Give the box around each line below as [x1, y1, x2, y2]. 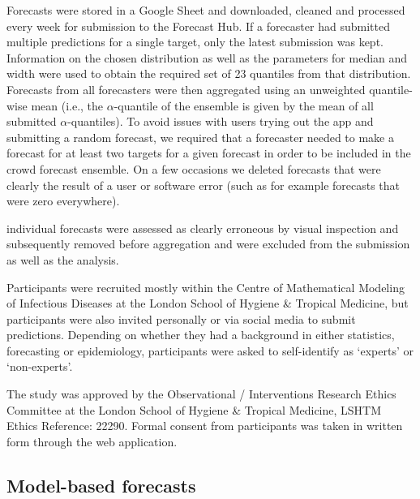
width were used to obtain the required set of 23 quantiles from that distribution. [6, 65, 411, 82]
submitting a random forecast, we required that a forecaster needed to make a [6, 128, 394, 145]
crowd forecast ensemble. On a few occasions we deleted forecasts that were [6, 160, 381, 177]
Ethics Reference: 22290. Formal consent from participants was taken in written [6, 417, 403, 434]
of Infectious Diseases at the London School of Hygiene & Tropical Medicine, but [6, 295, 409, 312]
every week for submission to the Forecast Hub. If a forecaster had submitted [6, 17, 390, 34]
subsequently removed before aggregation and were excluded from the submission [6, 235, 410, 252]
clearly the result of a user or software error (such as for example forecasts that [6, 176, 401, 193]
